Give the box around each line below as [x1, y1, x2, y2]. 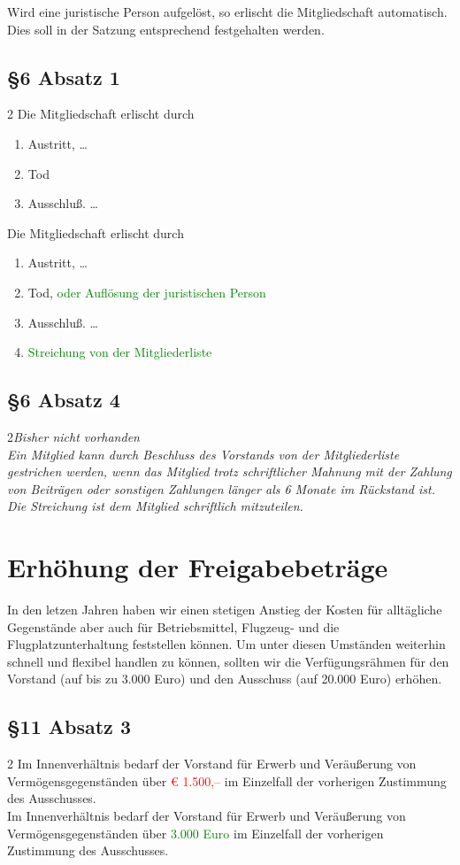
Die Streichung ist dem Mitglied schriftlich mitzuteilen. [7, 497, 303, 515]
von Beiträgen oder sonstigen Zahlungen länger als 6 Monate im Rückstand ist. [7, 479, 435, 498]
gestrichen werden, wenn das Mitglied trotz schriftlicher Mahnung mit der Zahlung [7, 462, 452, 481]
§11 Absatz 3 [7, 713, 131, 740]
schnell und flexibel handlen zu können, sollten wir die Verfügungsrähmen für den [7, 652, 449, 670]
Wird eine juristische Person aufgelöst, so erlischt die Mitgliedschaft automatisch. [7, 3, 448, 20]
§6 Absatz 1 [7, 63, 120, 90]
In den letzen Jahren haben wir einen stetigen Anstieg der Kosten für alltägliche [7, 600, 442, 619]
